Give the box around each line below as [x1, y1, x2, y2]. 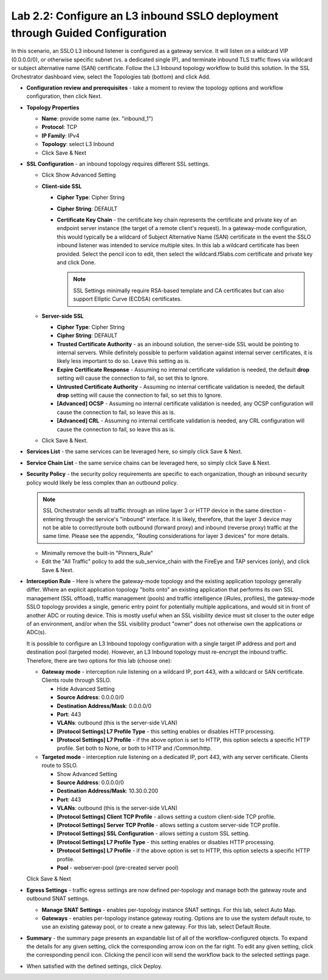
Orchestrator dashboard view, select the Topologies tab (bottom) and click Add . [11, 73, 211, 80]
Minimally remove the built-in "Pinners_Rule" [41, 549, 154, 556]
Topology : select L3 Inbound [41, 141, 115, 148]
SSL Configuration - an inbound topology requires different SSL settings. [26, 160, 210, 167]
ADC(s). [26, 629, 47, 636]
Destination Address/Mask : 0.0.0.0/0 [56, 702, 152, 709]
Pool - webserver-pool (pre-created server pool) [56, 864, 179, 871]
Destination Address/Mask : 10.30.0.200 [56, 787, 159, 794]
